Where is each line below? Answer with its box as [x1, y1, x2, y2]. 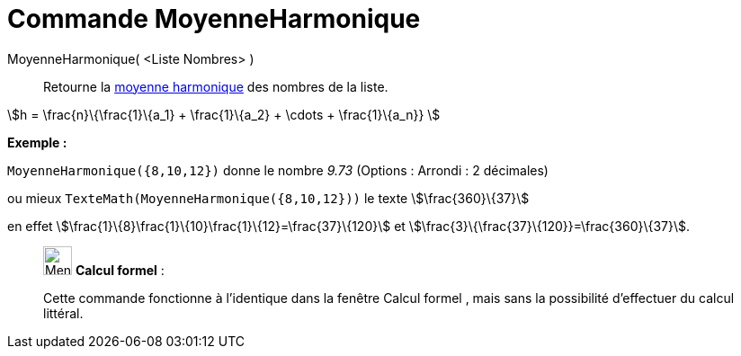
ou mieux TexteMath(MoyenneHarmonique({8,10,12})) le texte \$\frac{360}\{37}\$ [7, 190, 530, 206]
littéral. [43, 305, 84, 321]
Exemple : [7, 134, 67, 150]
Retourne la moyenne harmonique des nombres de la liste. [43, 78, 388, 94]
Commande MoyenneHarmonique [7, 4, 421, 34]
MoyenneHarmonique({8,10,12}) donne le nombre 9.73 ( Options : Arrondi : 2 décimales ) [7, 162, 549, 178]
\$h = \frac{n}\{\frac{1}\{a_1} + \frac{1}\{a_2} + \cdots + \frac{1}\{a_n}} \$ [7, 106, 441, 122]
